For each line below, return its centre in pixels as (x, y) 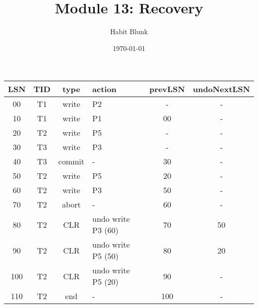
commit (71, 161)
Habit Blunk (129, 31)
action (104, 89)
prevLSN (167, 89)
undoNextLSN (221, 89)
